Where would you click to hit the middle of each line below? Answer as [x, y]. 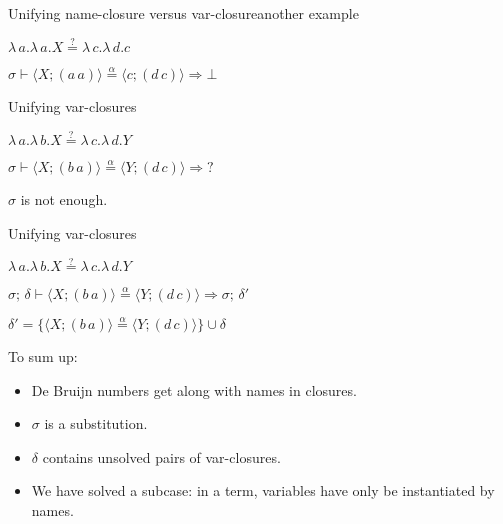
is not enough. [64, 199]
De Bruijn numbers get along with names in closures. [194, 389]
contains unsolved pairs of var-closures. [161, 456]
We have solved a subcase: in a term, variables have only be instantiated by [263, 490]
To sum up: [43, 355]
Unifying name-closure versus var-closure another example [183, 13]
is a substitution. [96, 423]
